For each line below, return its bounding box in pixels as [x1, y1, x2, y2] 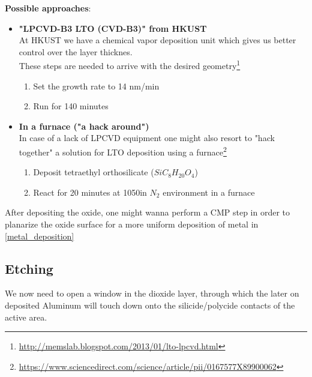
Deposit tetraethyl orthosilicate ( [33, 166, 154, 178]
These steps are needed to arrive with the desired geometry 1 [19, 58, 241, 72]
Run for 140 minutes [33, 100, 109, 112]
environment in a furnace [163, 185, 255, 198]
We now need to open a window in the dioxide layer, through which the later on [5, 287, 299, 300]
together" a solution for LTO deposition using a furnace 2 [19, 144, 227, 158]
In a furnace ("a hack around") [19, 119, 149, 132]
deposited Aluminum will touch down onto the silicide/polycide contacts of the [5, 299, 295, 312]
